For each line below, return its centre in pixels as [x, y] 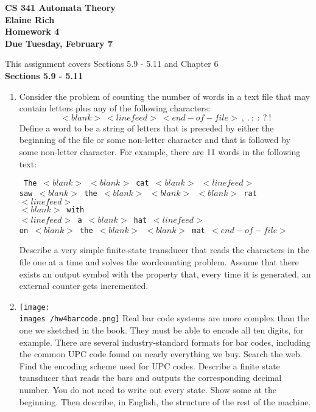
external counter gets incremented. [84, 286]
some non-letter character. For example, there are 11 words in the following [160, 151]
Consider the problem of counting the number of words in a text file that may [164, 96]
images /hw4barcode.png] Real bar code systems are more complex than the [164, 318]
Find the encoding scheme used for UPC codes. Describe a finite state [149, 365]
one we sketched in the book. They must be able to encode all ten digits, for [161, 330]
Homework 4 [32, 31]
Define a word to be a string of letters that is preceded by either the [146, 127]
